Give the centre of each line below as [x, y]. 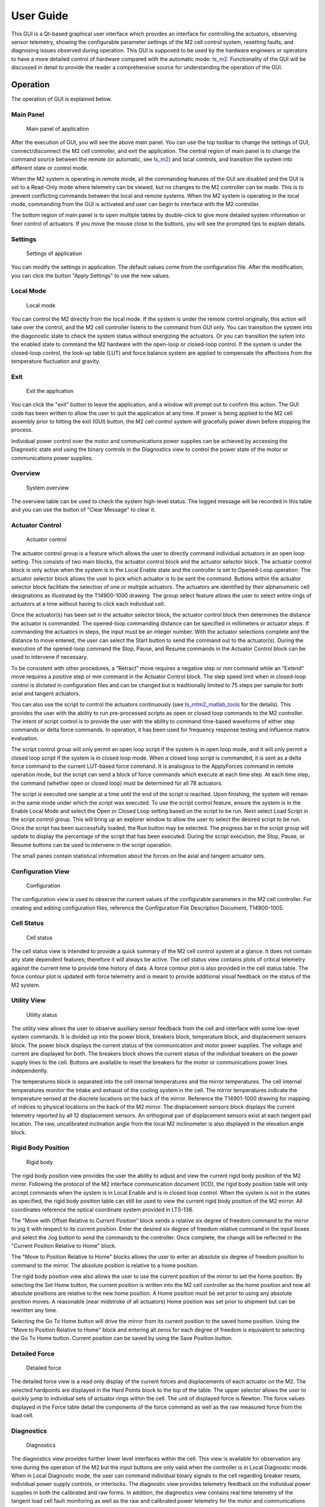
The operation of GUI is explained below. [62, 99]
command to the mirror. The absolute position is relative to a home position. [105, 1265]
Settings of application [54, 253]
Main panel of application [58, 128]
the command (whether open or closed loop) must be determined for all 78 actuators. [117, 783]
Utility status [42, 1015]
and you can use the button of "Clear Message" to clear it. [83, 510]
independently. [29, 1071]
